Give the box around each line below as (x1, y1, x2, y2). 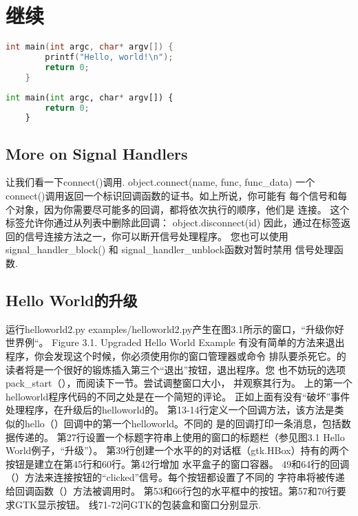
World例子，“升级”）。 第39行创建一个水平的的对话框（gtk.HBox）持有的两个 (6, 443, 349, 458)
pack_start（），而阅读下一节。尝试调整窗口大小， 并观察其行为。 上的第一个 (6, 376, 352, 390)
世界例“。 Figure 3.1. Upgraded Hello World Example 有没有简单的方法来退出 (6, 335, 345, 350)
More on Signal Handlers (6, 142, 188, 164)
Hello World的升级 (6, 290, 138, 310)
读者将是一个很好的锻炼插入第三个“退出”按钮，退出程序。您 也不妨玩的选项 (6, 362, 346, 376)
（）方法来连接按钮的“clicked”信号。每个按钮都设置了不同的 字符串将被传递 (6, 470, 345, 484)
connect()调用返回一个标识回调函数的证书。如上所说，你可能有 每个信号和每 (6, 189, 348, 203)
